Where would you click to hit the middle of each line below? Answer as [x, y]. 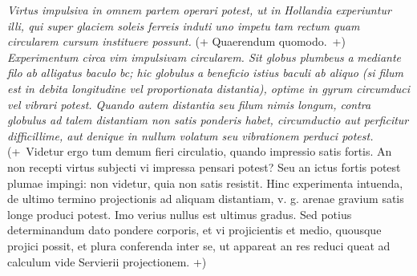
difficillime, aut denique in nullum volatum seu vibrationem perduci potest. [190, 135]
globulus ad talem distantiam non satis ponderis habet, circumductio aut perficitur [208, 120]
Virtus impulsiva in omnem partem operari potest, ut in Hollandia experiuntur [199, 10]
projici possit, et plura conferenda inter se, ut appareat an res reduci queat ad [199, 245]
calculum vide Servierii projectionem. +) [107, 261]
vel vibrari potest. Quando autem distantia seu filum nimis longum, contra [189, 104]
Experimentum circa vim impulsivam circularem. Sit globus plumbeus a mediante [204, 57]
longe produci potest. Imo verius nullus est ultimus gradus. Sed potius [180, 214]
